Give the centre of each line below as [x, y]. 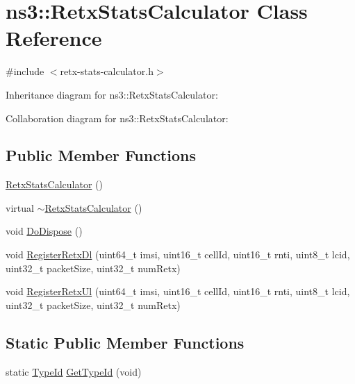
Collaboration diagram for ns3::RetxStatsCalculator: [117, 118]
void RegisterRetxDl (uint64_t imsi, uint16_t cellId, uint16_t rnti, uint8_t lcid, [178, 254]
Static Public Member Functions [125, 342]
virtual [20, 207]
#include [25, 71]
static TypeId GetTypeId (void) [74, 371]
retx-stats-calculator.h [107, 71]
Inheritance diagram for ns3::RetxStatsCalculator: [112, 94]
